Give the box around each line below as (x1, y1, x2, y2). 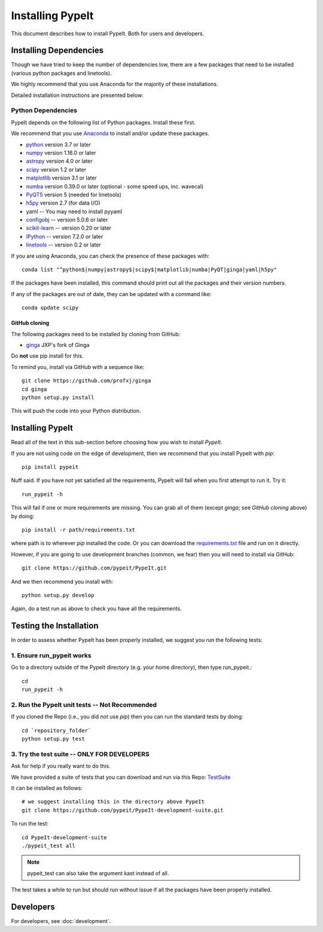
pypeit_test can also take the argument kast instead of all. (27, 869, 169, 876)
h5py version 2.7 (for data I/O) (26, 199, 101, 206)
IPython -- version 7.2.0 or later (26, 233, 103, 240)
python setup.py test (22, 736, 85, 742)
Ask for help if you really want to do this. (11, 763, 111, 770)
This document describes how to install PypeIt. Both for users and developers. (11, 30, 205, 37)
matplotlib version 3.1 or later (26, 174, 97, 182)
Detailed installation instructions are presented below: (11, 92, 144, 99)
